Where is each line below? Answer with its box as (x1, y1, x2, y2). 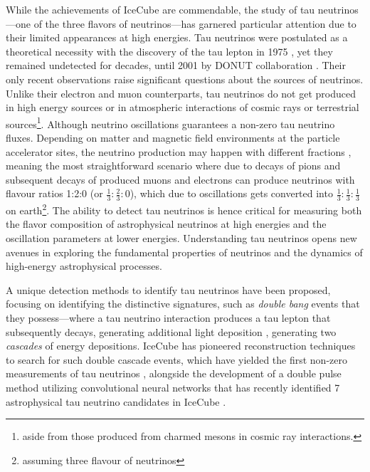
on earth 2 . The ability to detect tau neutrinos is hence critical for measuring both (6, 201, 362, 217)
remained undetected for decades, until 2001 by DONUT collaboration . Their (6, 58, 347, 73)
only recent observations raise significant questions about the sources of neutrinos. (6, 71, 364, 86)
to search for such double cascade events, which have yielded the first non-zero (6, 352, 347, 367)
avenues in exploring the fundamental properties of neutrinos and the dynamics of (6, 244, 363, 259)
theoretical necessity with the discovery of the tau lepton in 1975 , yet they (6, 43, 333, 58)
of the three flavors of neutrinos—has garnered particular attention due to (33, 16, 356, 31)
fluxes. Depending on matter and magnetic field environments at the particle (6, 130, 340, 145)
